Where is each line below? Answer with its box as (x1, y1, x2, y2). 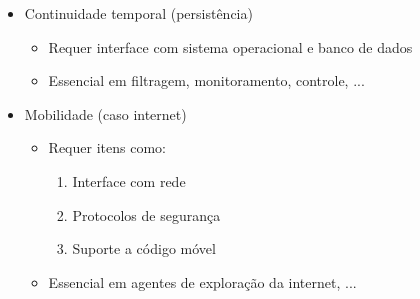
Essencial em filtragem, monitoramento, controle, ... (48, 70, 365, 91)
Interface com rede (72, 170, 186, 191)
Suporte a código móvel (72, 238, 216, 259)
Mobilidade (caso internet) (24, 103, 187, 124)
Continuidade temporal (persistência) (24, 3, 253, 23)
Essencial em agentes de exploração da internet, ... (48, 271, 357, 292)
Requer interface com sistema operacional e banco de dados (48, 36, 413, 57)
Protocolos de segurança (72, 204, 221, 225)
